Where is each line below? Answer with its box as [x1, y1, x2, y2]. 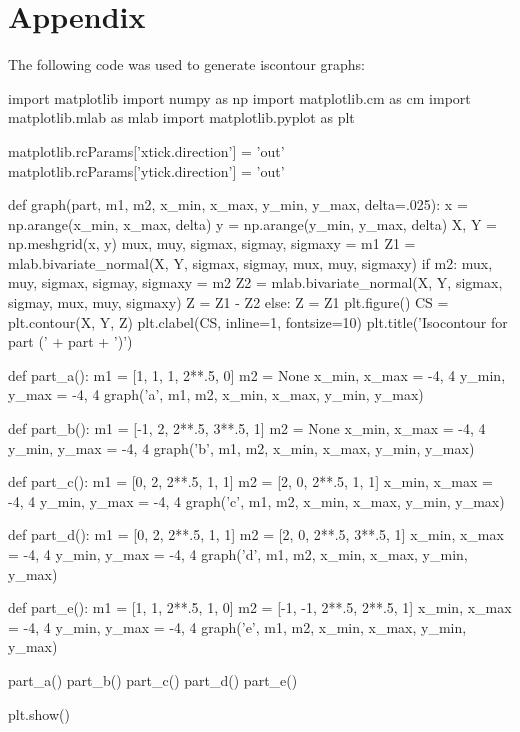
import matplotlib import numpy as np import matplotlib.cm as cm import [8, 87, 471, 108]
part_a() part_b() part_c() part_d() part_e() [8, 669, 298, 690]
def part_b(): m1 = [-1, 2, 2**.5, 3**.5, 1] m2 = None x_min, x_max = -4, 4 [8, 418, 486, 439]
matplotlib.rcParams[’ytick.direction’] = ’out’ [8, 160, 285, 181]
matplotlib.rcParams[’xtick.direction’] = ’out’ [8, 140, 285, 161]
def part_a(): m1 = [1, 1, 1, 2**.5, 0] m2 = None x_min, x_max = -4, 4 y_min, [8, 364, 506, 385]
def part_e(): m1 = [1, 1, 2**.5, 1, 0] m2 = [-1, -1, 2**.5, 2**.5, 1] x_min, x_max [8, 597, 512, 618]
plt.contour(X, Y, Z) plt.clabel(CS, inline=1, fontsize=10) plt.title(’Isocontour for [8, 311, 508, 332]
